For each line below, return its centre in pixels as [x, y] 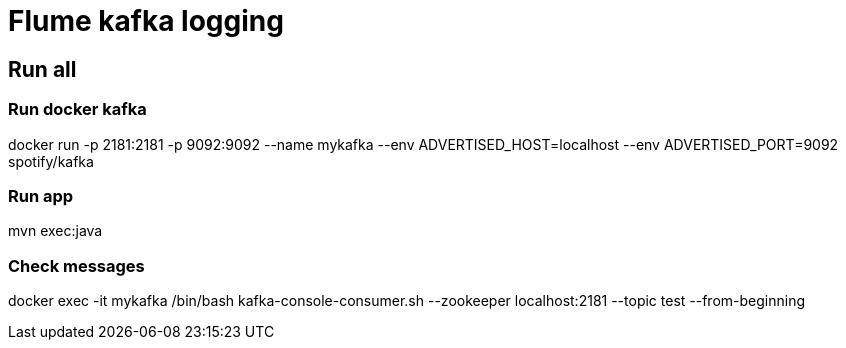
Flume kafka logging [146, 21]
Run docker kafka [77, 109]
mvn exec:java [55, 231]
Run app [41, 195]
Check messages [76, 265]
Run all [42, 69]
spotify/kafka [51, 161]
